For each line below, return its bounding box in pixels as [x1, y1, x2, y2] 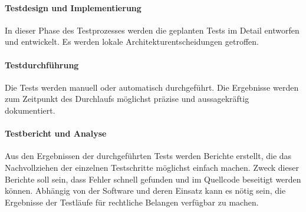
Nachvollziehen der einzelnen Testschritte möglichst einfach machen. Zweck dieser [5, 161, 299, 173]
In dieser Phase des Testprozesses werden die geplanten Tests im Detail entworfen [5, 24, 300, 36]
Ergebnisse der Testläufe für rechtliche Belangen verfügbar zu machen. [5, 196, 259, 208]
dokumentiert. [5, 104, 55, 116]
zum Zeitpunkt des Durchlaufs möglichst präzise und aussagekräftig [5, 92, 249, 105]
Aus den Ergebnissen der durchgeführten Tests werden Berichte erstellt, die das [5, 150, 292, 162]
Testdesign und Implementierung [5, 1, 142, 14]
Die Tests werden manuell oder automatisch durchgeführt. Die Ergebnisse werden [5, 81, 299, 93]
